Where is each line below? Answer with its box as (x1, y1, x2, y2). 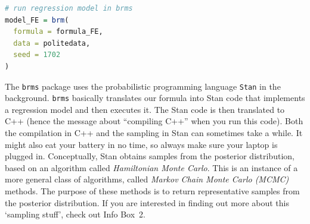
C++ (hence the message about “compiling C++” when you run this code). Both (5, 115, 303, 127)
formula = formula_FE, (13, 27, 103, 36)
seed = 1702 (13, 51, 61, 59)
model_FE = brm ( (5, 15, 69, 24)
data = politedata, (13, 39, 91, 48)
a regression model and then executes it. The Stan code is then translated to (5, 103, 285, 115)
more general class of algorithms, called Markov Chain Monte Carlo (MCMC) (5, 173, 289, 185)
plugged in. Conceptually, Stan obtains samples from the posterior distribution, (5, 150, 294, 162)
